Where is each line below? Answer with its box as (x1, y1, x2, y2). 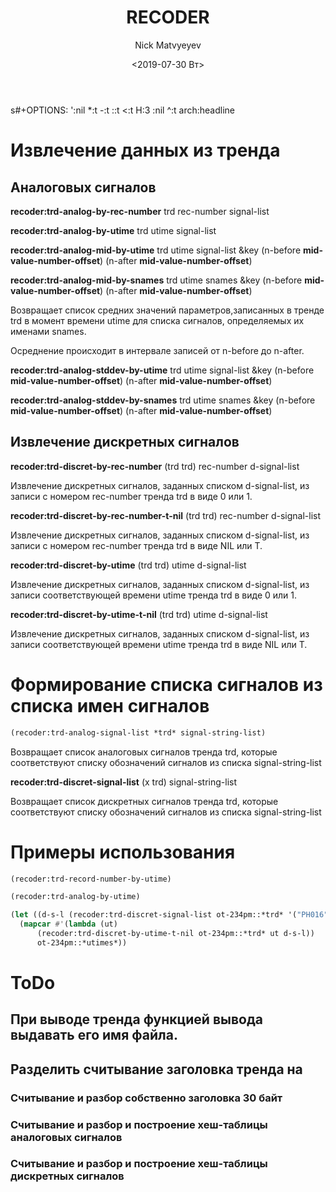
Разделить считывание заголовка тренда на (10, 1061, 303, 1078)
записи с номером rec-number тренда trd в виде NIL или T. (10, 539, 263, 551)
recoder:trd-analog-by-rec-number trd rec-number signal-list (10, 205, 270, 217)
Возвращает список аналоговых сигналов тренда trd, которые (10, 746, 278, 758)
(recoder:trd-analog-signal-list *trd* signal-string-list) (10, 727, 267, 738)
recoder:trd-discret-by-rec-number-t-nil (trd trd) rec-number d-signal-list (10, 509, 322, 521)
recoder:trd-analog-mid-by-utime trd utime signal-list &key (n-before (10, 244, 302, 256)
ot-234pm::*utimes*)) (36, 937, 128, 948)
